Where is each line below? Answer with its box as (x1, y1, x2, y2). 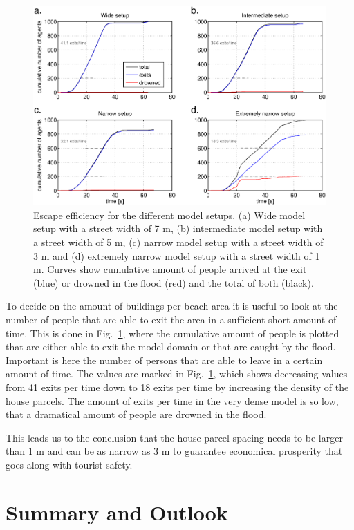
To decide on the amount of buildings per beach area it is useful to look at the (6, 299, 338, 313)
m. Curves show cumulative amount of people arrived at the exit (33, 262, 307, 276)
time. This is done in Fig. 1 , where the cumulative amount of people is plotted (6, 325, 339, 340)
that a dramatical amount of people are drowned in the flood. (6, 407, 267, 422)
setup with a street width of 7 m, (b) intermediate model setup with (33, 221, 323, 236)
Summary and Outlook (6, 498, 228, 526)
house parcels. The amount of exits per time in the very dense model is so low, (6, 393, 339, 408)
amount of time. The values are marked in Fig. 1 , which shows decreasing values (6, 366, 348, 381)
